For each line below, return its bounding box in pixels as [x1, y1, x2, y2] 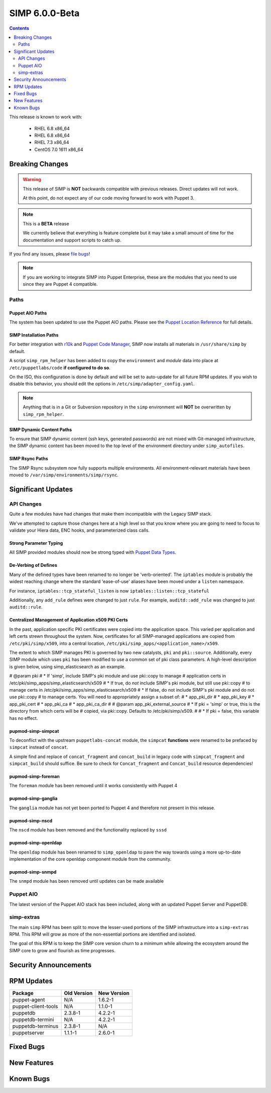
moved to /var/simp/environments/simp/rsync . [9, 472, 119, 478]
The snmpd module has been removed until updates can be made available [9, 878, 164, 884]
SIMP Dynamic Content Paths [9, 427, 72, 433]
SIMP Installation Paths [9, 332, 59, 338]
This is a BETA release [23, 220, 70, 226]
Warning [23, 177, 41, 183]
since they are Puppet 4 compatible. [23, 281, 98, 287]
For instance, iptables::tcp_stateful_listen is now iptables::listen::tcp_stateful [9, 587, 210, 594]
